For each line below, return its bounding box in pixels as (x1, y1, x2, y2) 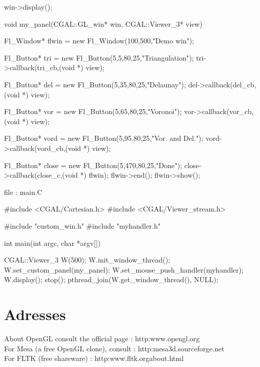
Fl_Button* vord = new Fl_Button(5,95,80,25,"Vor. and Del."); (4, 133, 203, 143)
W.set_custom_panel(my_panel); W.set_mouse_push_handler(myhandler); (4, 264, 244, 275)
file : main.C (4, 186, 42, 197)
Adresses (4, 304, 66, 325)
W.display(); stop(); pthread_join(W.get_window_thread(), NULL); (4, 274, 219, 285)
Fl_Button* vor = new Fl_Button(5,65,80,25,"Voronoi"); (4, 106, 182, 117)
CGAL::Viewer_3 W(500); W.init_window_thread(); (4, 254, 170, 265)
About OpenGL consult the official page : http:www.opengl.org (4, 333, 200, 343)
